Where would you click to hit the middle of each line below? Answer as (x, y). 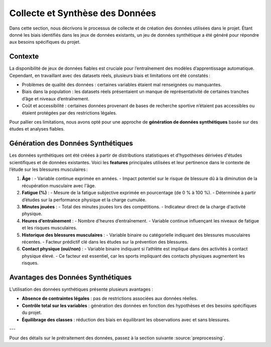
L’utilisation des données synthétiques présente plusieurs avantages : (81, 289)
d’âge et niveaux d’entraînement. (56, 98)
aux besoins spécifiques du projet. (45, 42)
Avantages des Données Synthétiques (71, 277)
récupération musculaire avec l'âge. (59, 185)
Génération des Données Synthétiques (71, 143)
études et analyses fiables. (37, 129)
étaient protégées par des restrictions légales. (70, 112)
